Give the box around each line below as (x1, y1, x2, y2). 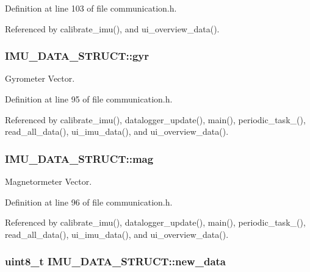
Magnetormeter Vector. (5, 175, 92, 187)
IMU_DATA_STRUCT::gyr (5, 48, 150, 63)
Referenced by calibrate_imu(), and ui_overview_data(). (5, 22, 220, 35)
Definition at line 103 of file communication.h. (5, 2, 177, 14)
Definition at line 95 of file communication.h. (5, 93, 173, 105)
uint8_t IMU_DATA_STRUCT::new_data (5, 254, 226, 269)
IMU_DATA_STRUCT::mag (5, 151, 154, 166)
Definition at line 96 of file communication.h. (5, 195, 173, 208)
